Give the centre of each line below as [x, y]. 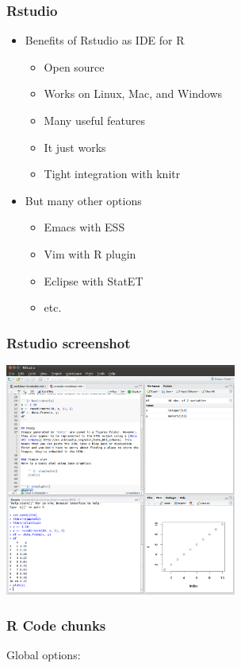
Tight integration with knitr [112, 174]
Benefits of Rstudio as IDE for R [105, 40]
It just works [75, 147]
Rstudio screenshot [69, 342]
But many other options [83, 200]
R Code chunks [56, 625]
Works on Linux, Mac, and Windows [133, 93]
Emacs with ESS [84, 227]
